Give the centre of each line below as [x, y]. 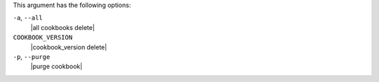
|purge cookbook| [56, 67]
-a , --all [28, 18]
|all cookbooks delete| [62, 27]
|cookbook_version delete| [69, 47]
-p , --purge [32, 56]
